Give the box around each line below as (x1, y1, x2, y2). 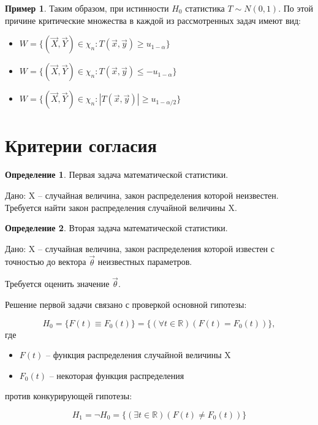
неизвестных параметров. (97, 255, 192, 268)
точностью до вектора (5, 255, 86, 268)
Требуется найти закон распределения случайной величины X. (5, 201, 237, 213)
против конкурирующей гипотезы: (5, 389, 132, 402)
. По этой (278, 2, 313, 14)
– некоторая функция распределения (49, 369, 184, 381)
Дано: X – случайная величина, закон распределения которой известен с (5, 242, 274, 255)
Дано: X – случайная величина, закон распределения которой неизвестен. (5, 188, 279, 201)
